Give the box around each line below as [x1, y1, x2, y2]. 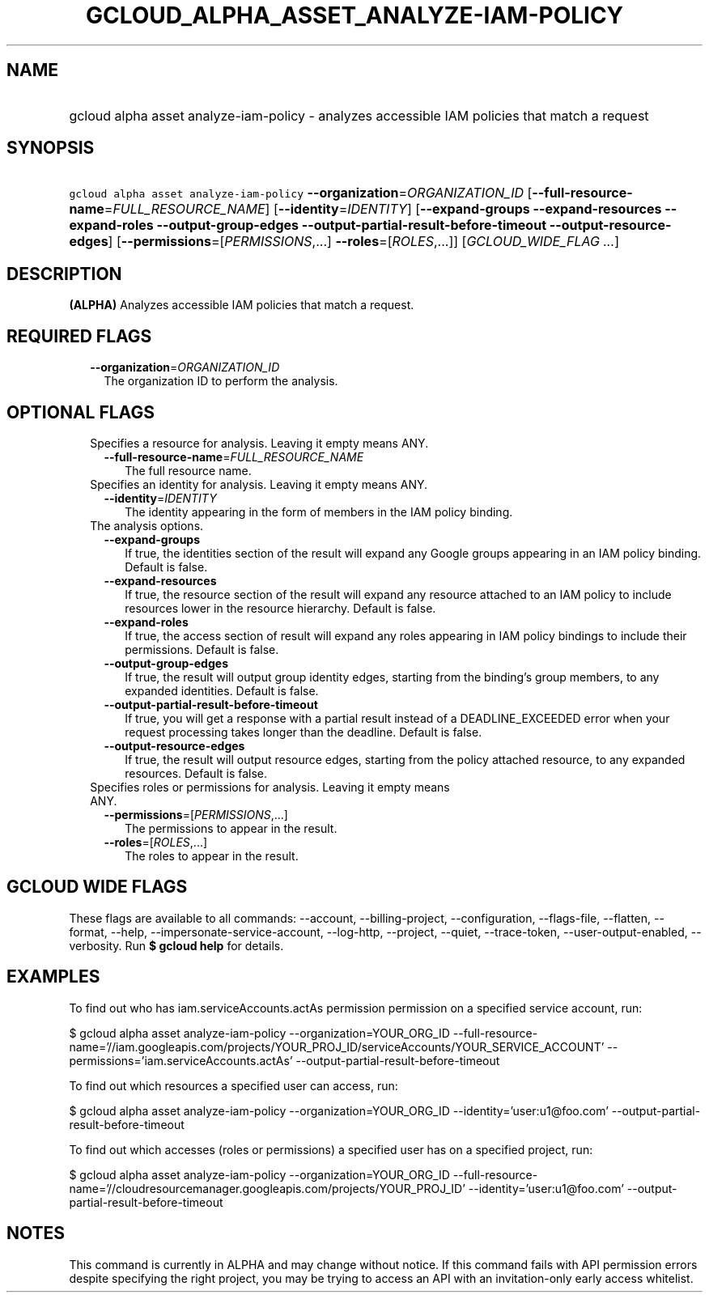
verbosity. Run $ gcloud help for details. [69, 938, 284, 953]
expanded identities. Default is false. [125, 683, 319, 698]
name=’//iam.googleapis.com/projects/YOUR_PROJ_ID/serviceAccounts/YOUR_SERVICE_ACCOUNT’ [69, 1039, 605, 1054]
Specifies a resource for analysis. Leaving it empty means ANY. [90, 435, 429, 450]
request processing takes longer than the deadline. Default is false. [125, 724, 482, 739]
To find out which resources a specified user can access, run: [69, 1078, 398, 1093]
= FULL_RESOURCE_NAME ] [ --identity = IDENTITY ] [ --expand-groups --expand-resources [104, 201, 662, 218]
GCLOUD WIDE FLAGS [6, 877, 188, 898]
